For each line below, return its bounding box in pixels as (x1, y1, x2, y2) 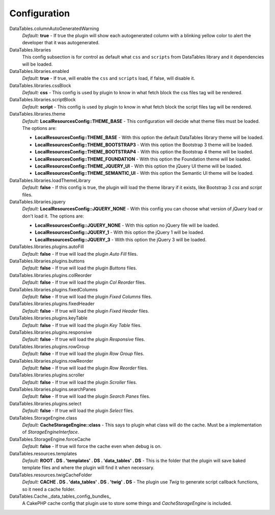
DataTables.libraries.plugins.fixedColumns (9, 286, 98, 292)
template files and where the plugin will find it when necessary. (22, 465, 155, 471)
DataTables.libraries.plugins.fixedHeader (9, 301, 95, 307)
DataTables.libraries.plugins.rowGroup (9, 343, 90, 349)
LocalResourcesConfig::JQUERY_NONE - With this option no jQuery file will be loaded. (35, 222, 219, 229)
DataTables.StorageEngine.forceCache (9, 436, 91, 442)
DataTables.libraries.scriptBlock (9, 97, 76, 103)
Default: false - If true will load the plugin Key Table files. (22, 322, 142, 328)
